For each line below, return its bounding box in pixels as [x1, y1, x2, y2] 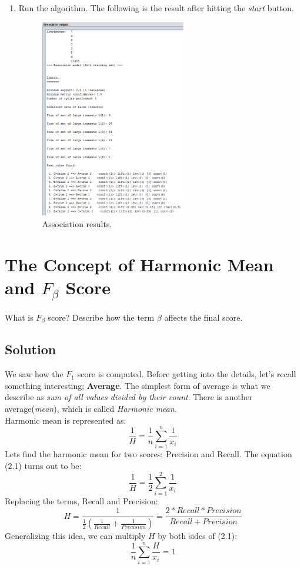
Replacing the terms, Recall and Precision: [5, 494, 158, 507]
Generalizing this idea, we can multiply [5, 530, 146, 542]
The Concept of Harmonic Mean [5, 252, 274, 276]
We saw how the [5, 368, 63, 380]
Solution [5, 340, 56, 358]
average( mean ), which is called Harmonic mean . [5, 402, 177, 415]
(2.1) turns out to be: [5, 459, 82, 471]
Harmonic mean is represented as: [5, 414, 126, 426]
